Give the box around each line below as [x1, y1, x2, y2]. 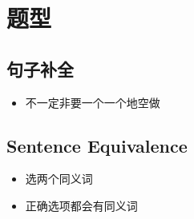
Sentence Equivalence [6, 133, 188, 157]
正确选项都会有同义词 [25, 197, 138, 213]
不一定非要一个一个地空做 [25, 94, 160, 110]
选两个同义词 [25, 170, 93, 187]
